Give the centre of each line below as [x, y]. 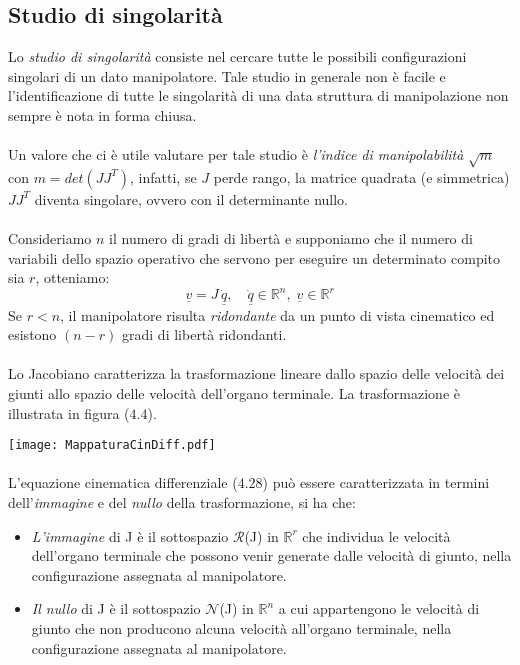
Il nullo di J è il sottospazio [116, 608]
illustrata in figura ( [69, 412]
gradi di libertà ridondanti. [204, 334]
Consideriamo [50, 238]
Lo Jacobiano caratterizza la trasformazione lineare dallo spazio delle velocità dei [256, 373]
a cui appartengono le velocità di [379, 608]
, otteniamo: [72, 277]
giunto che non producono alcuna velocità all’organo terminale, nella [241, 628]
